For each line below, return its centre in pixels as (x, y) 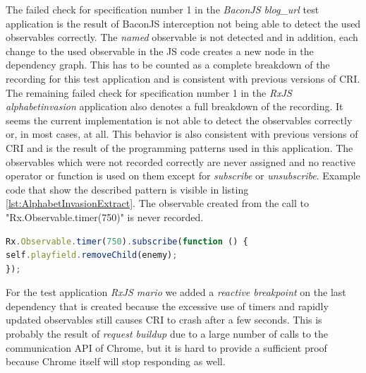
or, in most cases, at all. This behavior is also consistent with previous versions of (182, 134)
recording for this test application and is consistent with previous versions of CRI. (183, 78)
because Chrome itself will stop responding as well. (116, 361)
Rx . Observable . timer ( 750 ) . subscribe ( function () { (127, 241)
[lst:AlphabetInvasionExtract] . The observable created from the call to (157, 203)
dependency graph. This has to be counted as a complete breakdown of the (168, 65)
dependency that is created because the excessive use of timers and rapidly (167, 306)
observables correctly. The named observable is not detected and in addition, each (182, 37)
